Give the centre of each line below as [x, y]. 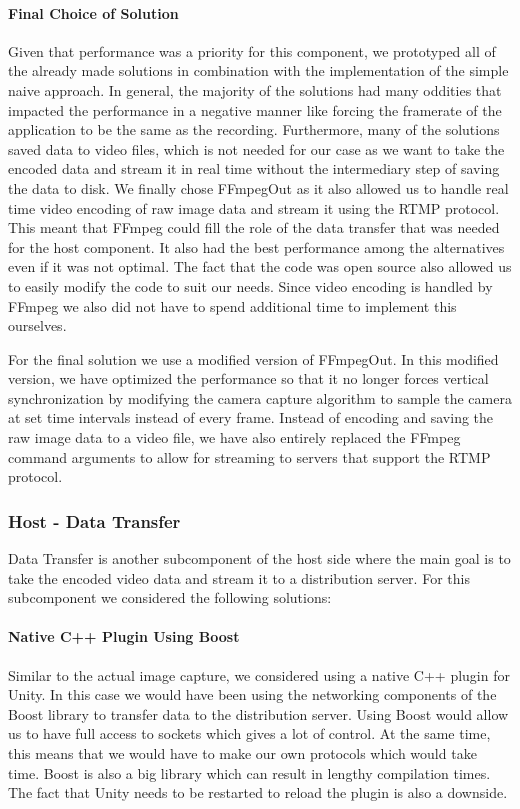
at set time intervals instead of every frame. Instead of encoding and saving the [251, 417]
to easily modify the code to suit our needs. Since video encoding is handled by [250, 285]
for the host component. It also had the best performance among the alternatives [256, 246]
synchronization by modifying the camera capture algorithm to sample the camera [260, 397]
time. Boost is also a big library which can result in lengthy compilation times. [249, 772]
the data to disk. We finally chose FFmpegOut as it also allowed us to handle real [258, 187]
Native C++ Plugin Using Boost [124, 636]
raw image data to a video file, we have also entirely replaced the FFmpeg [234, 437]
